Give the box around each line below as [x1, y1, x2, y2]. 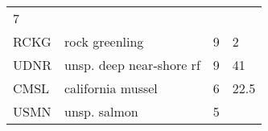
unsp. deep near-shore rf [64, 55, 200, 74]
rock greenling [64, 32, 144, 51]
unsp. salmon [64, 102, 138, 121]
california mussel [64, 79, 158, 97]
